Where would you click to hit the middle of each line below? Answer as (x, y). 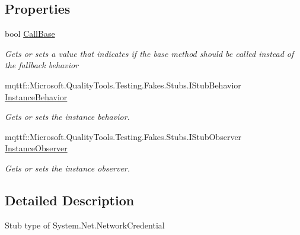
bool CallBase (30, 34)
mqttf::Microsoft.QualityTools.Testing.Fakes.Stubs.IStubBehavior (123, 85)
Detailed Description (70, 200)
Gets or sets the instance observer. (68, 168)
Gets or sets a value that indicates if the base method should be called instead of (149, 53)
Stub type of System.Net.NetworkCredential (85, 225)
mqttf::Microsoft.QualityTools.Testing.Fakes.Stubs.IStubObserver (123, 136)
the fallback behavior (42, 65)
